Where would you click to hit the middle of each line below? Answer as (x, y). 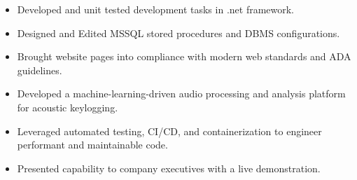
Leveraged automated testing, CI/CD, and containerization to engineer (169, 131)
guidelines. (40, 70)
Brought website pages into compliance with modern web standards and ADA (184, 56)
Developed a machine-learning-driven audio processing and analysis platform (181, 94)
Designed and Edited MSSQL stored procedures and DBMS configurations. (178, 33)
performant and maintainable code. (92, 145)
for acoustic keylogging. (68, 107)
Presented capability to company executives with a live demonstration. (169, 168)
